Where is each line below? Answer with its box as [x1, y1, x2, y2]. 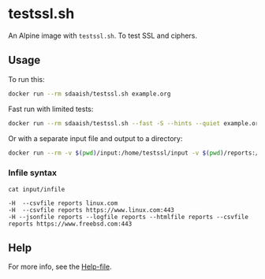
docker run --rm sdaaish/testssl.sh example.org [8, 90, 171, 98]
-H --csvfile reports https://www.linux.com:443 [8, 206, 175, 214]
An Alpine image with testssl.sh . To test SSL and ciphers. [8, 31, 198, 40]
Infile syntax [8, 167, 58, 178]
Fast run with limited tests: [8, 104, 94, 113]
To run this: [8, 74, 45, 84]
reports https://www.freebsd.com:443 [8, 220, 132, 228]
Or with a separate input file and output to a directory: [8, 133, 183, 143]
